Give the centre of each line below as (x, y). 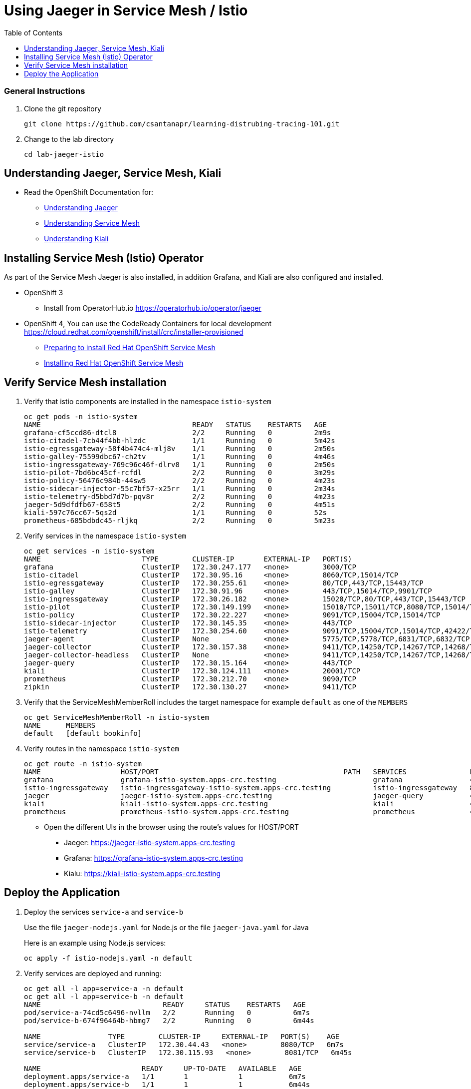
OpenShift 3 (44, 293)
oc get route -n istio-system (83, 764)
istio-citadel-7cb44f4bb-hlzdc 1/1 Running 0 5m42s (180, 441)
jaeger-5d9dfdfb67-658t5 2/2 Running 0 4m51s (180, 505)
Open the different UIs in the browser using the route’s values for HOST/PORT (172, 827)
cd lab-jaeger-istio (64, 154)
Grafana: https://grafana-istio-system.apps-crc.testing (154, 858)
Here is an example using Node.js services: (95, 943)
